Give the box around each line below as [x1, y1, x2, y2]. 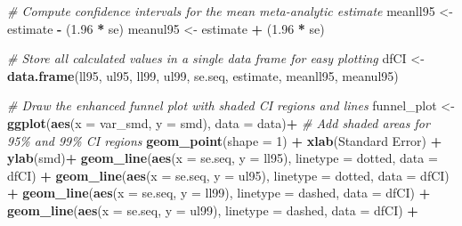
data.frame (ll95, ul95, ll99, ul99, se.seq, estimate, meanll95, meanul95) [7, 66, 399, 85]
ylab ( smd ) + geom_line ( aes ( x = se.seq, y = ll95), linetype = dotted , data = [7, 149, 438, 167]
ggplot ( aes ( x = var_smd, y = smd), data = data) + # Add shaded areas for [7, 113, 430, 132]
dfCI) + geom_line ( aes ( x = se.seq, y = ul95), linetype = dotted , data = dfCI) [7, 165, 450, 184]
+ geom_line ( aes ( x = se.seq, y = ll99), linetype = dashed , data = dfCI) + [7, 183, 431, 202]
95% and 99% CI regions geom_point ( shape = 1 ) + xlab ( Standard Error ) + [7, 131, 442, 149]
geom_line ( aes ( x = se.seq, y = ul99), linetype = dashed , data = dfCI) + [7, 200, 418, 219]
